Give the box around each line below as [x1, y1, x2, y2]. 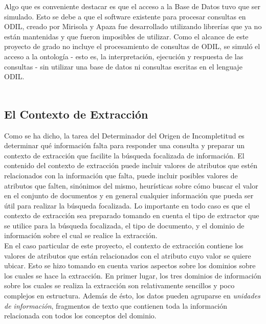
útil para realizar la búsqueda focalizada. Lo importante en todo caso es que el [4, 200, 250, 211]
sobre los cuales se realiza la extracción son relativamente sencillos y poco [4, 280, 235, 291]
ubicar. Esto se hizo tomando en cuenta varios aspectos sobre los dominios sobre [4, 260, 256, 271]
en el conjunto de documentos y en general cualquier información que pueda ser [4, 190, 254, 201]
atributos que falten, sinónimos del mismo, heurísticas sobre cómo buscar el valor [4, 180, 258, 191]
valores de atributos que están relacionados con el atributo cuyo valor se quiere [4, 250, 251, 261]
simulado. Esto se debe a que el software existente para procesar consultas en [4, 11, 246, 21]
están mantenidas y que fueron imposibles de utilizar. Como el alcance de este [4, 31, 249, 41]
